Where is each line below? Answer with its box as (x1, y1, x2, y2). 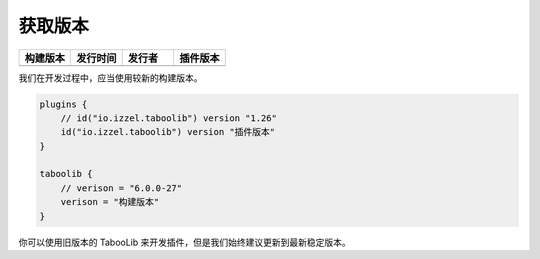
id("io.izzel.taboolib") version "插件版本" (60, 126, 275, 138)
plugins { (39, 98, 88, 110)
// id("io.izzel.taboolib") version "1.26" (60, 112, 277, 124)
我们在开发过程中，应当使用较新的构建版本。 (18, 71, 203, 84)
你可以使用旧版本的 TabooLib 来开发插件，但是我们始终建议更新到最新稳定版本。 (18, 236, 351, 248)
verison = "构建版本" (60, 196, 160, 208)
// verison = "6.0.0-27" (60, 182, 183, 194)
